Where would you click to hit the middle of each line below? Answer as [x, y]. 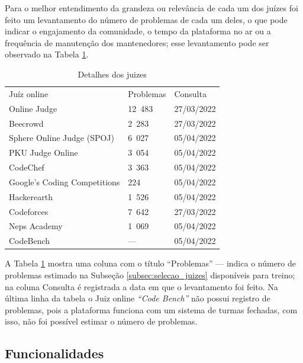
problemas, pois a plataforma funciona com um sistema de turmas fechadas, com [151, 309]
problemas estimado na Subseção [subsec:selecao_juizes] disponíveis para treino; [150, 274]
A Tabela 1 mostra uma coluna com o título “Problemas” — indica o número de [150, 263]
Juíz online [29, 93]
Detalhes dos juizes [112, 74]
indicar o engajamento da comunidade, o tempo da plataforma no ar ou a [138, 31]
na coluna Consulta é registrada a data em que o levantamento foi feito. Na [141, 286]
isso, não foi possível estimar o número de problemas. [101, 321]
